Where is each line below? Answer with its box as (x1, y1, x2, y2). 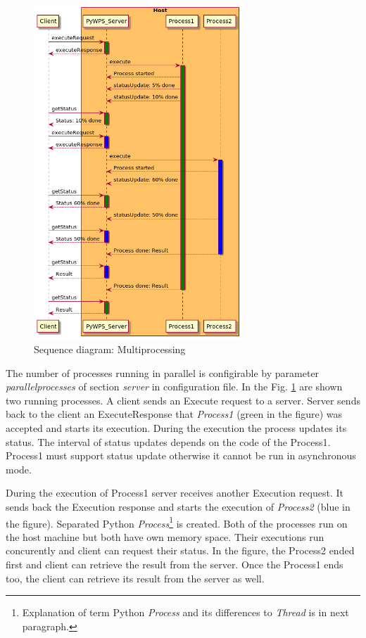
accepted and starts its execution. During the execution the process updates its (6, 421, 347, 435)
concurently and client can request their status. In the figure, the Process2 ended (6, 543, 355, 558)
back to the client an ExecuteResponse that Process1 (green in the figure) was (6, 407, 343, 421)
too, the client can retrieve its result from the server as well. (6, 570, 265, 585)
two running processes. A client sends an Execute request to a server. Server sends (6, 393, 360, 407)
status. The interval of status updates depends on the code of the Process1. (6, 434, 331, 449)
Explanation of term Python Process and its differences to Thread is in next (22, 605, 349, 620)
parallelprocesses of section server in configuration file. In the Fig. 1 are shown (6, 379, 343, 394)
